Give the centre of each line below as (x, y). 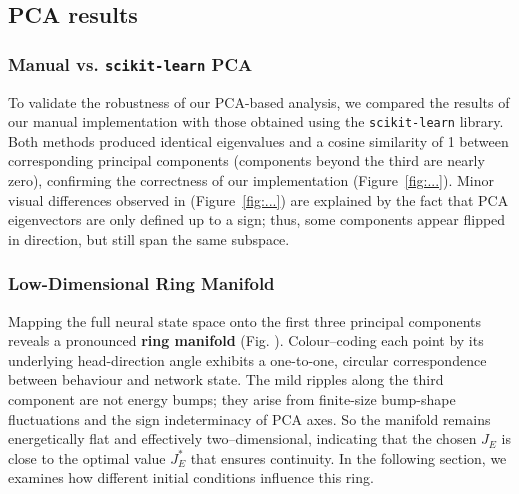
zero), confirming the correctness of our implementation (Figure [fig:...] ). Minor (251, 180)
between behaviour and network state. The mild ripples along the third (226, 379)
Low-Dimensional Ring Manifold (141, 283)
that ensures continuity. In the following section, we (348, 457)
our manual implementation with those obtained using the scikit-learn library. (256, 121)
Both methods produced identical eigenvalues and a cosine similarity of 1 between (258, 140)
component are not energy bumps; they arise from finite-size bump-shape (232, 398)
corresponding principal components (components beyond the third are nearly (246, 160)
